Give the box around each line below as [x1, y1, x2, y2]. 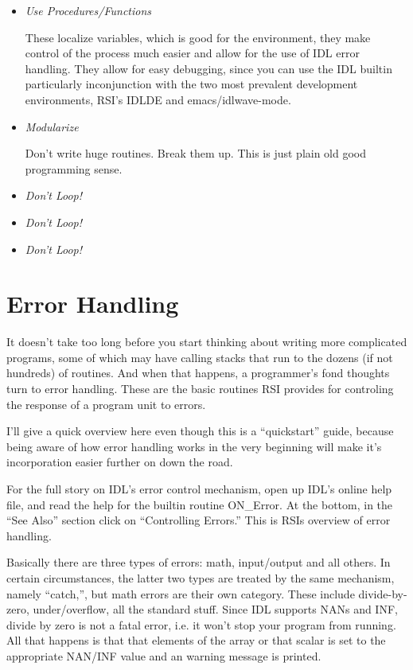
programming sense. [25, 160, 123, 177]
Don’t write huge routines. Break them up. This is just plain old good [25, 145, 367, 162]
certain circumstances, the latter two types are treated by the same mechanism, [6, 569, 395, 586]
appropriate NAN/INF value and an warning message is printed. [6, 647, 321, 664]
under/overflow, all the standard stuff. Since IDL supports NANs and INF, [33, 601, 398, 617]
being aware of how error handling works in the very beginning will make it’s [6, 438, 382, 454]
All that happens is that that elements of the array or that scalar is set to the [6, 632, 386, 649]
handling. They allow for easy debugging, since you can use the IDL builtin [25, 60, 392, 76]
